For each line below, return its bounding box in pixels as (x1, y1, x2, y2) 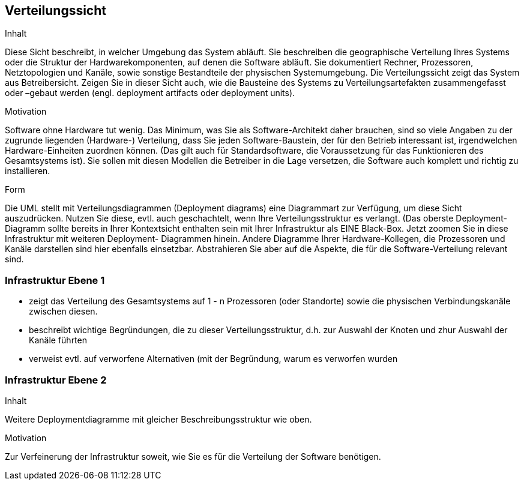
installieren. (5, 166, 50, 176)
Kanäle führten (29, 335, 87, 346)
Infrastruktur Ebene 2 (5, 373, 107, 386)
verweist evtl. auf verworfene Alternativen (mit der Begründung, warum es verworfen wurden (29, 354, 398, 364)
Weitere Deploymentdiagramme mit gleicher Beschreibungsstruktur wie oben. (5, 414, 312, 424)
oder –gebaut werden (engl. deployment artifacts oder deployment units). (5, 88, 295, 98)
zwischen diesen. (29, 306, 98, 317)
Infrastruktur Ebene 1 (5, 274, 105, 286)
